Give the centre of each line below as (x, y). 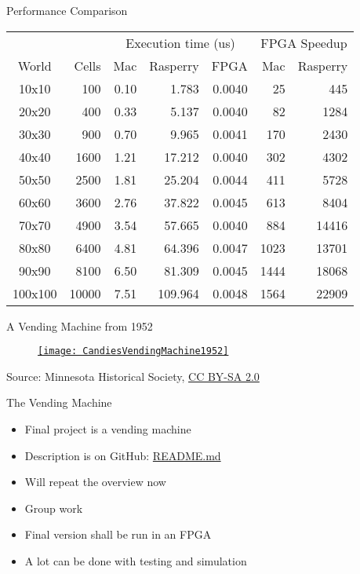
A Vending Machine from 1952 (80, 325)
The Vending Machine (59, 402)
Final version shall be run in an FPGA (118, 534)
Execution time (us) (180, 42)
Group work (54, 508)
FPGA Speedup (304, 42)
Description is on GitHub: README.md (123, 455)
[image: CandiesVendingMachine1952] (133, 351)
